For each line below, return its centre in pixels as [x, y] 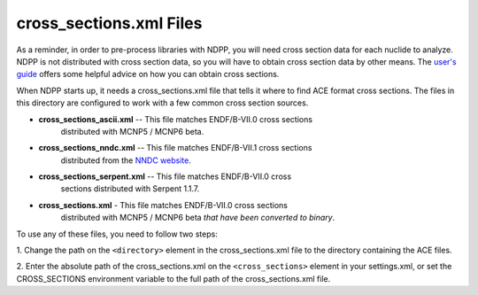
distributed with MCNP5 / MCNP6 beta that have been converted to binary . [198, 218]
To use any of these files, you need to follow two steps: [117, 234]
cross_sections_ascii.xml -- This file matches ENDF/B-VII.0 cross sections [176, 119]
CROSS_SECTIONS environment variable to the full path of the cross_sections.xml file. [173, 278]
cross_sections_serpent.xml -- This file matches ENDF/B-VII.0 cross [165, 176]
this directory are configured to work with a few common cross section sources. [162, 103]
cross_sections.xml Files [109, 23]
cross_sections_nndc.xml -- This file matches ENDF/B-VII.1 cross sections [175, 148]
